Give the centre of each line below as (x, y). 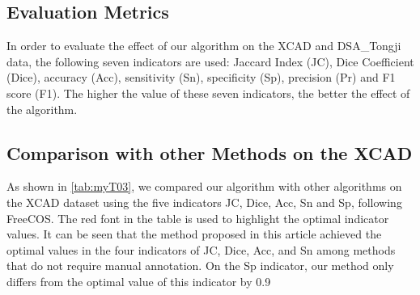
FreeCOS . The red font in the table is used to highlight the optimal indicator (198, 218)
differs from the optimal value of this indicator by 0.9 (139, 281)
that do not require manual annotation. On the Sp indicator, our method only (200, 265)
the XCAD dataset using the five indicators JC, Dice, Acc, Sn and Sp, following (204, 202)
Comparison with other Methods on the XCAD (210, 152)
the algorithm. (42, 109)
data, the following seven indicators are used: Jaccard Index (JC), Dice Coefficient (210, 61)
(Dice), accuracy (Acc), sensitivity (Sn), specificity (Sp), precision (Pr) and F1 (201, 77)
